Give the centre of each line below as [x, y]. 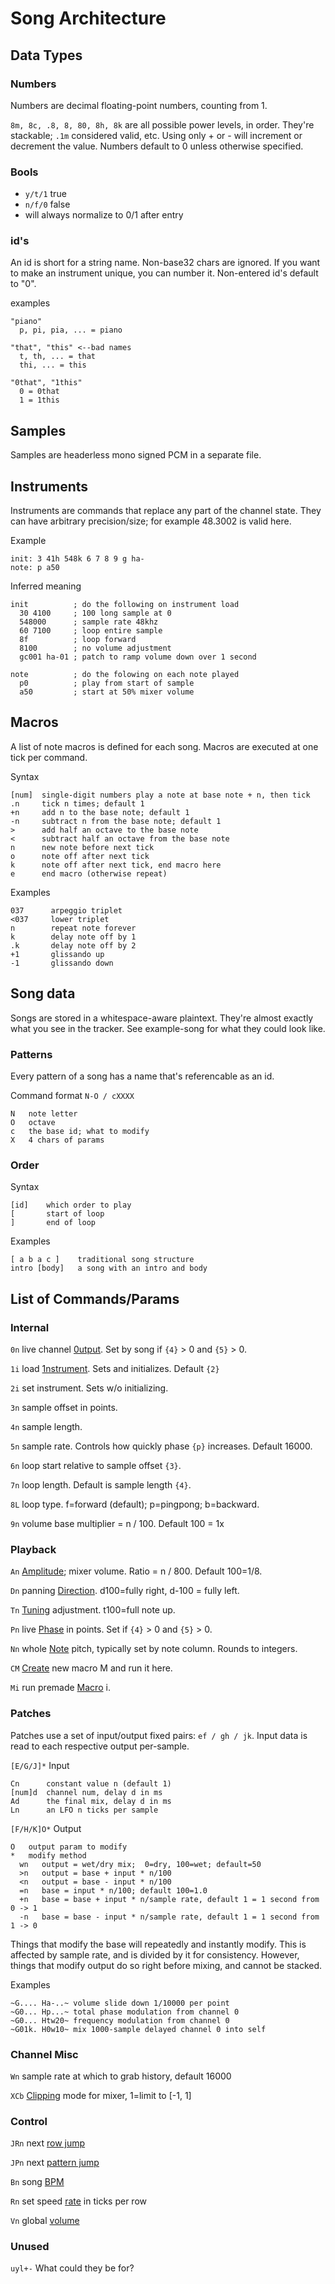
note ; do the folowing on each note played [125, 675]
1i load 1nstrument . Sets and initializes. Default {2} [115, 1368]
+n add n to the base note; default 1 [100, 812]
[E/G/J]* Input [40, 1765]
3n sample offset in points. [64, 1407]
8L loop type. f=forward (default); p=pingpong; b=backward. [135, 1504]
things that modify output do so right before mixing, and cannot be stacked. [166, 1965]
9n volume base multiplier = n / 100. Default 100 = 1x [117, 1523]
